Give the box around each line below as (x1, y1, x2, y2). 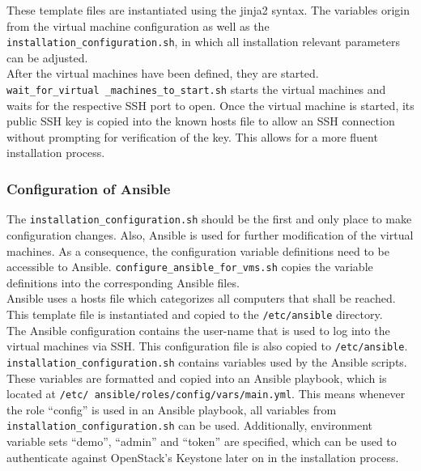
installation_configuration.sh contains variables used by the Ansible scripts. (6, 353, 407, 370)
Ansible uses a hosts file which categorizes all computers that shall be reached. (6, 290, 396, 307)
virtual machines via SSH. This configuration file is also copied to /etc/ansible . (6, 337, 408, 354)
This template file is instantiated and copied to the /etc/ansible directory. (6, 305, 383, 322)
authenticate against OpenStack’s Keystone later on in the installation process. (6, 448, 399, 465)
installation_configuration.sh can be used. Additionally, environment (6, 417, 372, 434)
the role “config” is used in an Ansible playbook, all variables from (6, 401, 337, 418)
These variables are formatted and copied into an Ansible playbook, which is (6, 369, 387, 386)
